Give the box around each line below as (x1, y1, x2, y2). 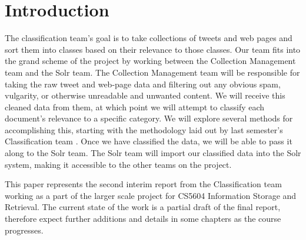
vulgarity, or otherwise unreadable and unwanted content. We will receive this (5, 89, 285, 102)
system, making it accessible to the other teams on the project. (5, 158, 232, 170)
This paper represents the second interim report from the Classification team (5, 178, 282, 190)
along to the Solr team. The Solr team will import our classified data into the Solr (5, 147, 301, 159)
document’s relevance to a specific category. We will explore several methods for (5, 112, 293, 124)
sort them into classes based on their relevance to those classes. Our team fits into (5, 43, 301, 55)
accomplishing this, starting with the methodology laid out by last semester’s (5, 123, 283, 136)
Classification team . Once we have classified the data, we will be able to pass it (5, 135, 292, 147)
